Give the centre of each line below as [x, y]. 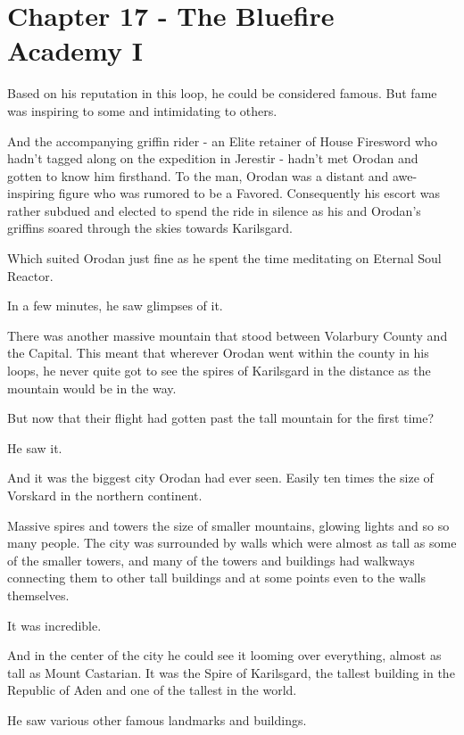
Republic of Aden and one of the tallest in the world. [152, 690]
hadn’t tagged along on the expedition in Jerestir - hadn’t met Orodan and [213, 158]
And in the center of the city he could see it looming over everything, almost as [224, 655]
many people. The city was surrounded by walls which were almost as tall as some [232, 543]
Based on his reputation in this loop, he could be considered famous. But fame [222, 93]
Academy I [75, 50]
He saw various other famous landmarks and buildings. [157, 719]
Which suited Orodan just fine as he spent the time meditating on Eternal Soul [224, 258]
